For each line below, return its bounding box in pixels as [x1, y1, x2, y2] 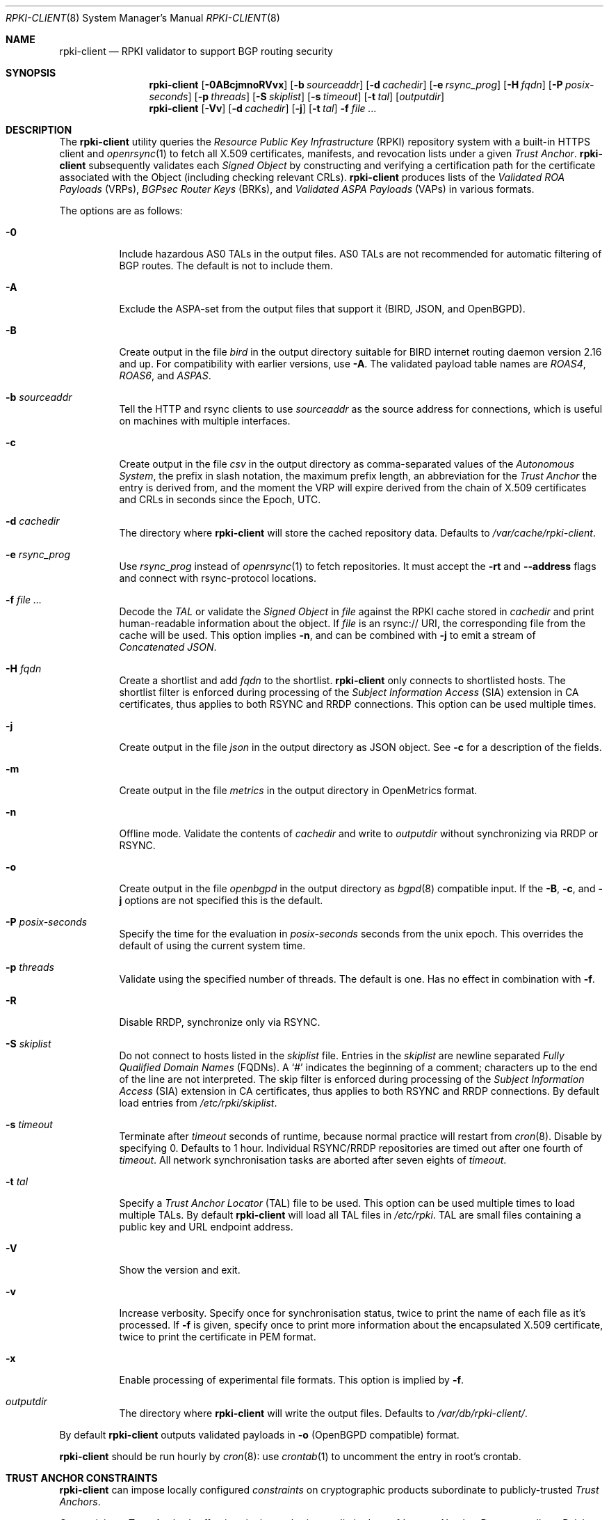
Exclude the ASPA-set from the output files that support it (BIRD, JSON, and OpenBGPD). [119, 303, 526, 315]
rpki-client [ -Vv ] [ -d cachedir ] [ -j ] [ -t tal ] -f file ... [149, 102, 377, 114]
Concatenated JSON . [119, 641, 217, 653]
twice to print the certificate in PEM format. [119, 1331, 316, 1343]
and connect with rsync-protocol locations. [119, 572, 316, 584]
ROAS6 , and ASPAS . [119, 370, 211, 381]
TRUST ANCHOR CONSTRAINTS [6, 1472, 158, 1484]
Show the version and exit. [119, 1264, 241, 1276]
